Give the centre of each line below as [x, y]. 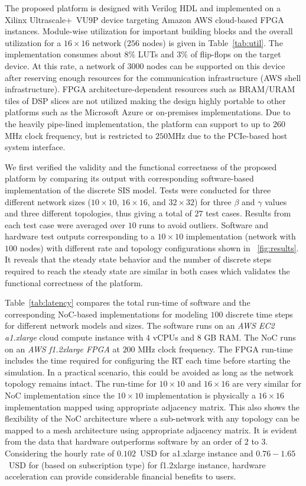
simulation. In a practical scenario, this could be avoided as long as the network [149, 372]
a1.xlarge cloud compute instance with [74, 337]
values [276, 201]
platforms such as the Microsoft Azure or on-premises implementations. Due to [148, 112]
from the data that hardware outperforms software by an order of [123, 441]
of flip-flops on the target [236, 54]
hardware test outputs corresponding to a [80, 236]
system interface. [35, 147]
